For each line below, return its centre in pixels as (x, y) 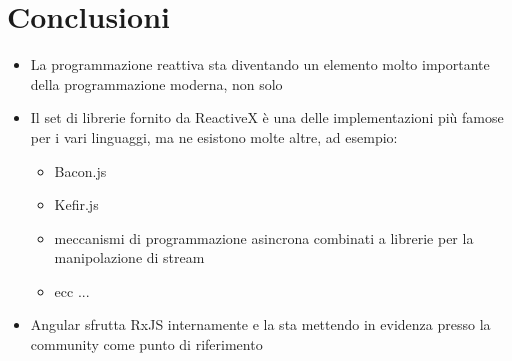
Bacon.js (80, 170)
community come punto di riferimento (146, 344)
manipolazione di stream (129, 257)
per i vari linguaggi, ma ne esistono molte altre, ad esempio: (214, 136)
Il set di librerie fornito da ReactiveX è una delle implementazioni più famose (267, 117)
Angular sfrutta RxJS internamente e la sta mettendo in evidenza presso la (260, 324)
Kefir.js (76, 204)
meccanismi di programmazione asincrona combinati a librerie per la (264, 237)
